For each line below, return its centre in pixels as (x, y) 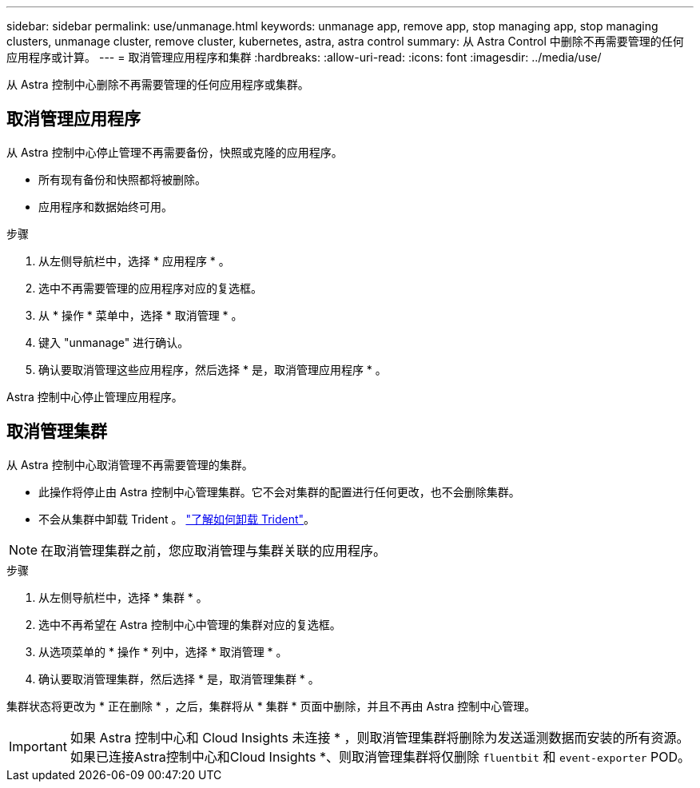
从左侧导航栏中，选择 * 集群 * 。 (123, 597)
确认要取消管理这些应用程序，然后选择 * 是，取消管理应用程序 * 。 (213, 369)
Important (38, 746)
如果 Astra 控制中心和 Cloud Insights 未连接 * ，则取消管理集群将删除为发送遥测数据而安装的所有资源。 (380, 737)
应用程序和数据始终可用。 (105, 206)
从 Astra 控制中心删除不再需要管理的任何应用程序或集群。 (158, 84)
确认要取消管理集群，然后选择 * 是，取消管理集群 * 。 (179, 679)
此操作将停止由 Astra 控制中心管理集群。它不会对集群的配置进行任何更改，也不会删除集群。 (279, 492)
